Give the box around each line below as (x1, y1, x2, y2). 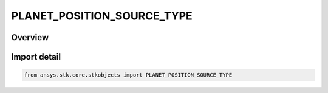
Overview (11, 32, 49, 43)
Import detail (11, 52, 61, 62)
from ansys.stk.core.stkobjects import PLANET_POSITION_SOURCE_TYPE (24, 72, 233, 78)
